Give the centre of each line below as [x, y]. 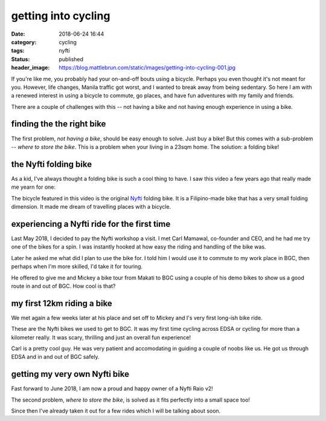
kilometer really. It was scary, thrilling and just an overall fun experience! [101, 337]
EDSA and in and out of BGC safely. [55, 357]
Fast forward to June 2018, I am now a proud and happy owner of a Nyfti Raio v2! [112, 389]
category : [24, 42]
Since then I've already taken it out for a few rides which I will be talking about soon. [116, 411]
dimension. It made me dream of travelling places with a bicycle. [91, 207]
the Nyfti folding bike [52, 164]
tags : [18, 51]
